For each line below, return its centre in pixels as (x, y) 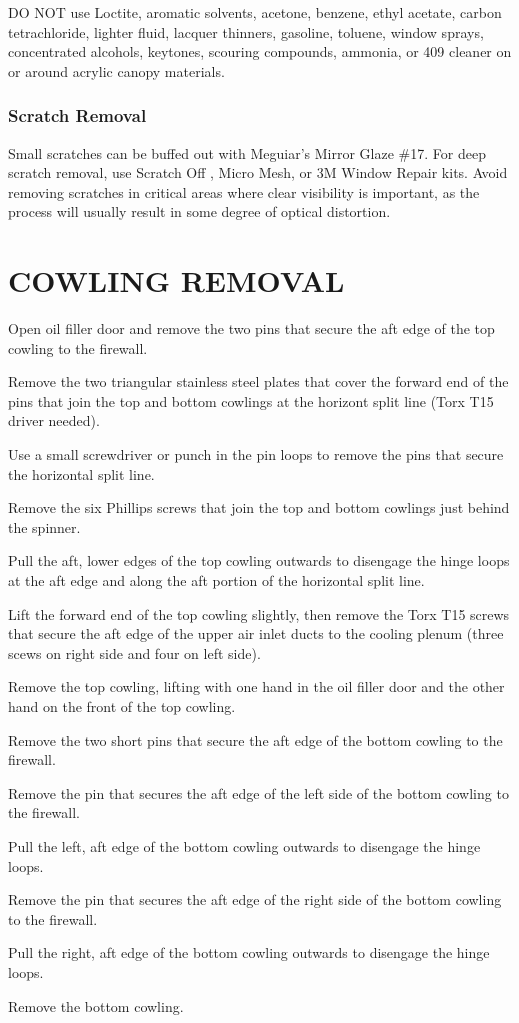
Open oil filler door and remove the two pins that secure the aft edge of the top (251, 328)
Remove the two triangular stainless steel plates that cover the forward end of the (258, 381)
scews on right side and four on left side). (134, 652)
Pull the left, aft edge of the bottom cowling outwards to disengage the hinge (244, 845)
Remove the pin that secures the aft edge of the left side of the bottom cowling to (258, 792)
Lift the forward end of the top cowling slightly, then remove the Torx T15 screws (259, 613)
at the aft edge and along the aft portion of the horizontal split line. (216, 580)
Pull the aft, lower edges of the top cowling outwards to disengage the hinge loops (259, 560)
